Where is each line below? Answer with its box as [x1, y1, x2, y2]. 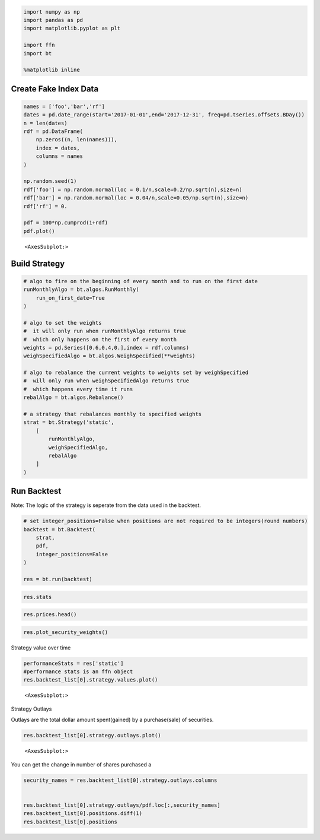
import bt [23, 50, 52, 56]
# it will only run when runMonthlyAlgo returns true [23, 328, 186, 335]
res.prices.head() [23, 611, 77, 618]
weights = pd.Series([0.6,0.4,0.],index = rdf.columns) [23, 344, 190, 351]
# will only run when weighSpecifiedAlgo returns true [23, 378, 190, 384]
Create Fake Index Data [11, 84, 99, 94]
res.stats [23, 594, 52, 600]
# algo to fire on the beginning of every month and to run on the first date [23, 278, 258, 284]
